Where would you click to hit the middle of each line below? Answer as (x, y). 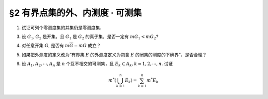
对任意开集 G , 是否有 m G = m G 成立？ (61, 46)
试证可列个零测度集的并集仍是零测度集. (62, 28)
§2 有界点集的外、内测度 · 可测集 (75, 13)
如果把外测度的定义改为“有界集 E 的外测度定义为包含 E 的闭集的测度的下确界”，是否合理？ (114, 55)
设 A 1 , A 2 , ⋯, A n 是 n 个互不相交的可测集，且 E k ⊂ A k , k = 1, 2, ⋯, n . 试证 (97, 64)
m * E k (153, 81)
